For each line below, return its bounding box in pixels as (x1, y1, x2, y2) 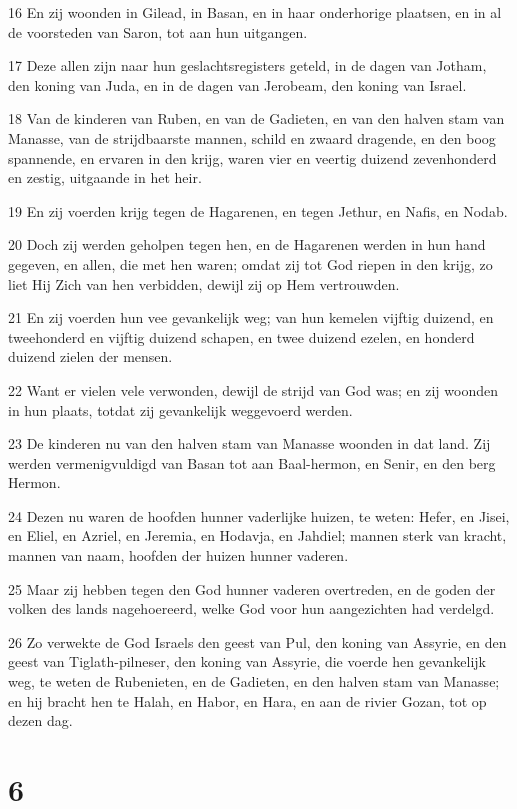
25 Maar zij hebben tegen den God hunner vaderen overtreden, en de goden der (8, 578, 496, 599)
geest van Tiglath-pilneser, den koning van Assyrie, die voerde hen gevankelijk (8, 651, 486, 672)
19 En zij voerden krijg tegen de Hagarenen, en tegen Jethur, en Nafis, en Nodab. (8, 200, 508, 221)
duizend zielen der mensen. (8, 346, 173, 367)
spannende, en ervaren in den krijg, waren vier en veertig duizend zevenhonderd (8, 147, 497, 168)
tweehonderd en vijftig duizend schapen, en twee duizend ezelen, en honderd (8, 326, 475, 347)
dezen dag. (8, 710, 73, 731)
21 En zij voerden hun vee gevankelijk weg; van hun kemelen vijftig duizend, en (8, 307, 494, 328)
